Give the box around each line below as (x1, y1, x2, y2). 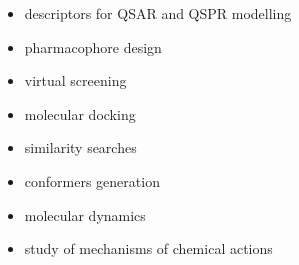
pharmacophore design (24, 36, 162, 57)
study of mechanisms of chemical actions (24, 238, 273, 259)
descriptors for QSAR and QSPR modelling (24, 3, 292, 23)
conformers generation (24, 170, 160, 191)
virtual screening (24, 70, 127, 91)
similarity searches (24, 137, 137, 158)
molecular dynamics (24, 204, 146, 225)
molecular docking (24, 103, 136, 124)
